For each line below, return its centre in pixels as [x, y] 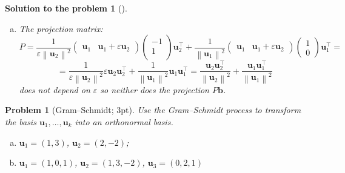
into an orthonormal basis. [124, 121]
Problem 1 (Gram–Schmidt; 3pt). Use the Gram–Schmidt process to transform [153, 110]
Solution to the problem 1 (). [66, 8]
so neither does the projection [155, 89]
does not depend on [55, 89]
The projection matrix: [61, 28]
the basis [21, 121]
